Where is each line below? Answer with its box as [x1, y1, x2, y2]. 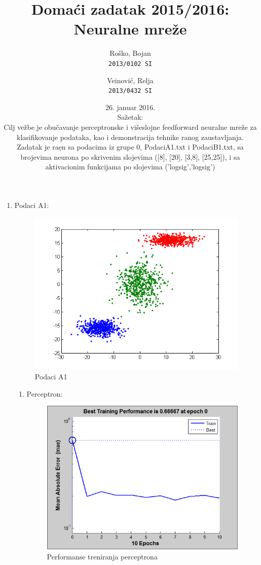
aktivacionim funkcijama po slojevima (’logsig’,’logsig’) [45, 161, 215, 172]
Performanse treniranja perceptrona [47, 551, 158, 561]
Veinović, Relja [107, 75, 154, 85]
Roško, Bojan [109, 48, 151, 58]
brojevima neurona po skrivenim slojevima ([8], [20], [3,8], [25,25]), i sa [20, 151, 240, 162]
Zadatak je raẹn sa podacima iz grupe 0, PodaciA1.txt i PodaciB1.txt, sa [17, 142, 244, 152]
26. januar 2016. [105, 101, 156, 112]
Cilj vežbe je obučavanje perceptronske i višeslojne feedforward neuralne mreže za [4, 122, 257, 132]
